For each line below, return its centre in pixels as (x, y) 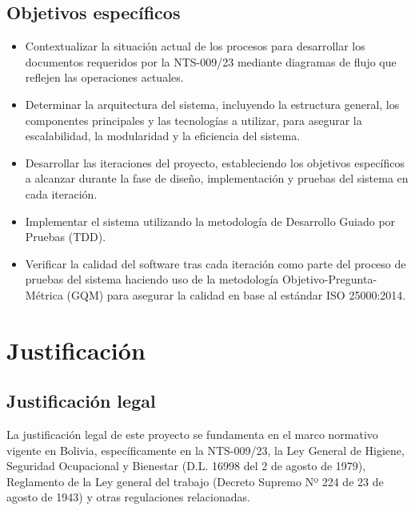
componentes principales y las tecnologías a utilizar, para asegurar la (194, 120)
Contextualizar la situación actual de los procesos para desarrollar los (195, 46)
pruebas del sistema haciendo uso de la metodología (152, 279)
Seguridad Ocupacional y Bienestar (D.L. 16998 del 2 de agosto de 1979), (186, 466)
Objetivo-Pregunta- (329, 279)
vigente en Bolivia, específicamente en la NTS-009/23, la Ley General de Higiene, (206, 450)
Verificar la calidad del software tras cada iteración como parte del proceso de (215, 263)
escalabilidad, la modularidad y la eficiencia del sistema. (163, 136)
